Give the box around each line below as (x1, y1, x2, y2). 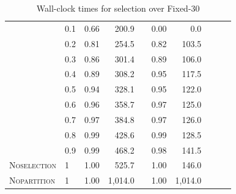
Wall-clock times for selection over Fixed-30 (36, 2, 200, 14)
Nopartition (9, 174, 56, 187)
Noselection (9, 159, 57, 171)
